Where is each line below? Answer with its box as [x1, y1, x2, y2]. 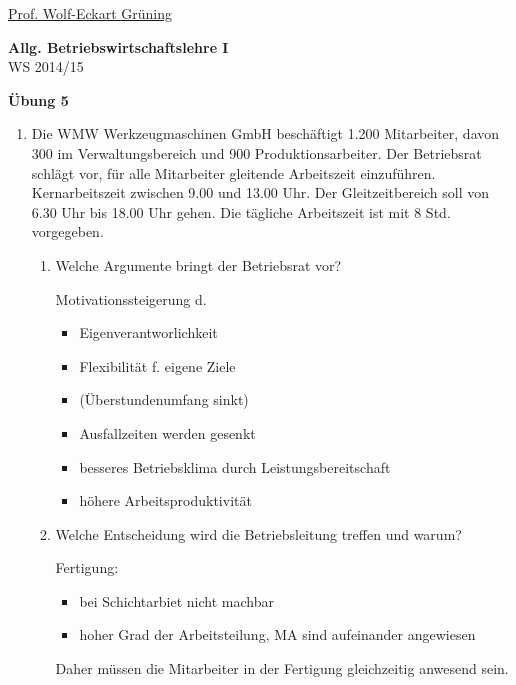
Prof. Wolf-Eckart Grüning [8, 3, 172, 23]
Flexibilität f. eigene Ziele [79, 355, 236, 376]
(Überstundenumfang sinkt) [79, 389, 249, 410]
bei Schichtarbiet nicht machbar [79, 590, 274, 611]
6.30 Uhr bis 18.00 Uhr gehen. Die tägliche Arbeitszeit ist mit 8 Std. [31, 201, 451, 222]
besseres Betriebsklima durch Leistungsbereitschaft [79, 456, 391, 477]
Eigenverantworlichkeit [79, 322, 218, 343]
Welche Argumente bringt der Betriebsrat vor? [55, 254, 342, 275]
